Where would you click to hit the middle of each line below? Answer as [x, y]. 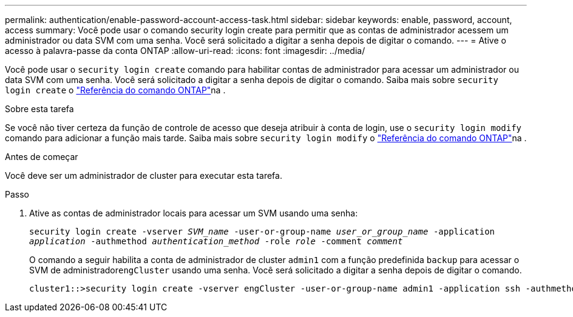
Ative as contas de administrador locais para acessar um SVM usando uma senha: [194, 213]
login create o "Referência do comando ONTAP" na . [115, 90]
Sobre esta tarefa [39, 109]
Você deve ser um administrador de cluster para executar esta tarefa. [144, 175]
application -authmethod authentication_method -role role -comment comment [216, 241]
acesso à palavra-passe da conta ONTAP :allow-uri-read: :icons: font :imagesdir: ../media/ [185, 51]
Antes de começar [42, 157]
